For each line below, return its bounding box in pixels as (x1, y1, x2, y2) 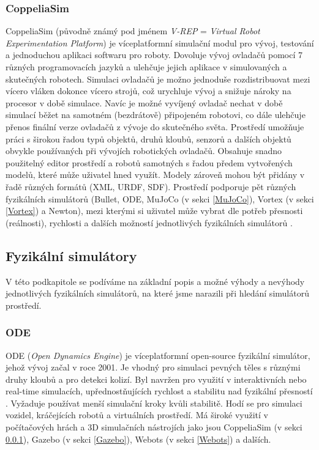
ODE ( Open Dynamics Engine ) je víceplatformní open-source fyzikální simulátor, (6, 349, 310, 361)
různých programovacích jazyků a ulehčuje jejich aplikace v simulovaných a (6, 61, 287, 73)
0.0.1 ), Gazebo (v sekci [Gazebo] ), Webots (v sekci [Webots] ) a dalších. (6, 432, 271, 445)
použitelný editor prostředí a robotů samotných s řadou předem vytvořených (6, 156, 293, 169)
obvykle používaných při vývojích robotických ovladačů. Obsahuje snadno (6, 144, 282, 157)
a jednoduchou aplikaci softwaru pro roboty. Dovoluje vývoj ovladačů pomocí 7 (6, 48, 303, 61)
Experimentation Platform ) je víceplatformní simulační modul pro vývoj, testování (6, 36, 314, 49)
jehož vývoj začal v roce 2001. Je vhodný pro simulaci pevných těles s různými (6, 361, 301, 374)
